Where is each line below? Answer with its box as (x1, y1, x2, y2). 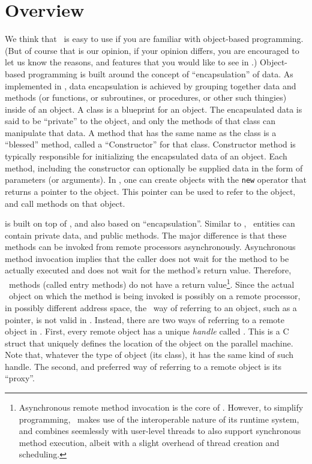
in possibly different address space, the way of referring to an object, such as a (5, 301, 297, 314)
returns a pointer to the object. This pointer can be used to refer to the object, (5, 185, 296, 197)
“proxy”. (5, 372, 35, 384)
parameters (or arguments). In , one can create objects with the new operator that (5, 173, 307, 186)
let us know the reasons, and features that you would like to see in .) (5, 56, 257, 68)
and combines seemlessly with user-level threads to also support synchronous (19, 424, 301, 437)
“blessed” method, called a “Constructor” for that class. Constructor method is (5, 138, 296, 150)
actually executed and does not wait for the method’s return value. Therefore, (5, 264, 292, 276)
